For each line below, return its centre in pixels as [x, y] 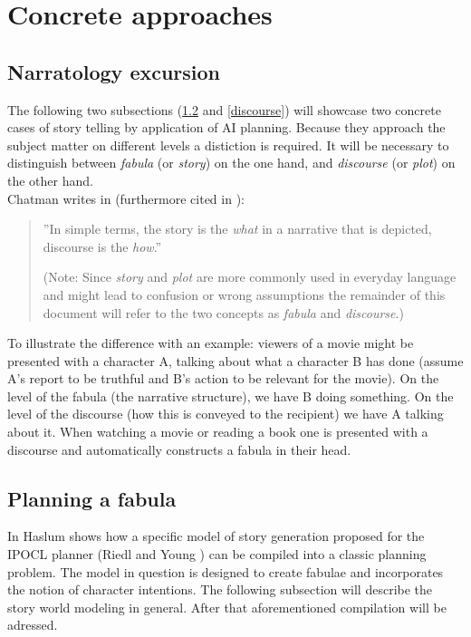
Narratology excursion [114, 71]
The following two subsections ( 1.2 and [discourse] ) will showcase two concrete [224, 109]
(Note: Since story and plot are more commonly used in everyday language [250, 277]
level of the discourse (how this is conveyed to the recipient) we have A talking [226, 414]
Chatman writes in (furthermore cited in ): [126, 198]
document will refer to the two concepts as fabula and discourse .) [223, 312]
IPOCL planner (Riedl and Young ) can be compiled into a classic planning [217, 554]
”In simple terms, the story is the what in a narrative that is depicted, [237, 229]
